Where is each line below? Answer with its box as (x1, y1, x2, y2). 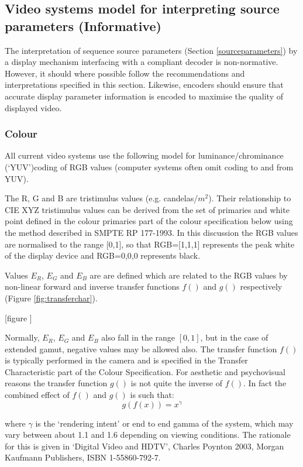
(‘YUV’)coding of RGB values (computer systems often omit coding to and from (5, 160, 294, 173)
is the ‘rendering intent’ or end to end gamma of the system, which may (35, 417, 294, 429)
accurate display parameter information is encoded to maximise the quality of (5, 90, 283, 102)
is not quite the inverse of (130, 377, 222, 389)
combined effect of (5, 389, 70, 401)
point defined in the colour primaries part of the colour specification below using (5, 215, 293, 227)
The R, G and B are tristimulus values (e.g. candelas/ (5, 192, 198, 204)
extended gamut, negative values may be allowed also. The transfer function (5, 342, 277, 355)
